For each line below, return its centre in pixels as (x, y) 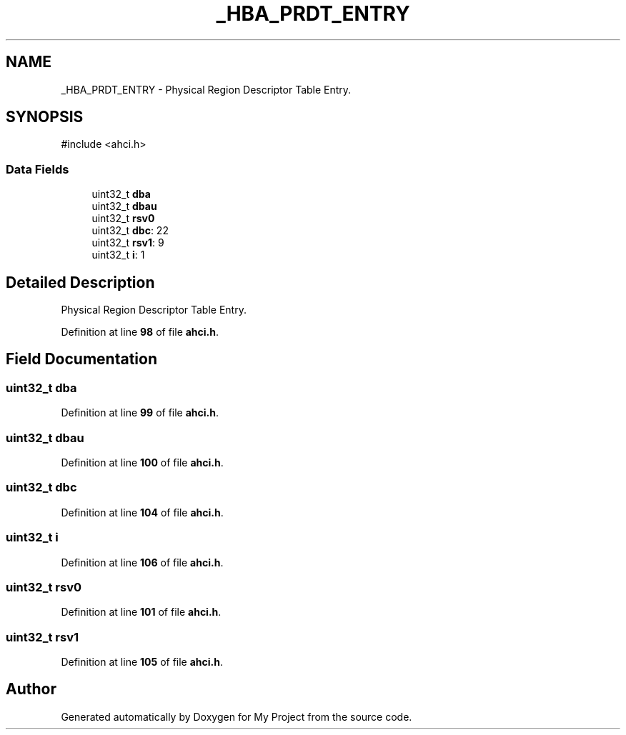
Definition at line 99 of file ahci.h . (140, 413)
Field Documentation (81, 359)
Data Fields (38, 169)
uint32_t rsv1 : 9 (128, 243)
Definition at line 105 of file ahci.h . (142, 662)
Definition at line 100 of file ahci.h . (142, 462)
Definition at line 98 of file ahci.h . (140, 332)
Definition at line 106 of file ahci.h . (142, 562)
